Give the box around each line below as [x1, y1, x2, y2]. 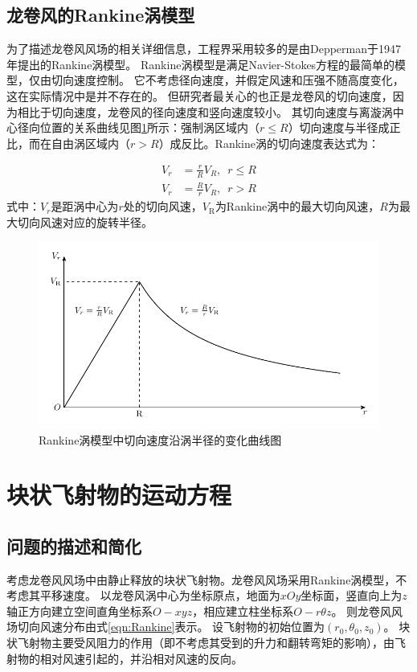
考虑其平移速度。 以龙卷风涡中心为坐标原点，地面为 [6, 587, 280, 604]
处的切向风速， [123, 198, 202, 215]
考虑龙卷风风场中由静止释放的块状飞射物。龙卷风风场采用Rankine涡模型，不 [6, 571, 407, 588]
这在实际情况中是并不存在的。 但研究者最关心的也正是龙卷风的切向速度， [6, 87, 393, 104]
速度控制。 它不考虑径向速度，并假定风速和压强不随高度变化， [73, 72, 404, 88]
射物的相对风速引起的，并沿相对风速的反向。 [6, 649, 243, 666]
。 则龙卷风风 [331, 602, 403, 619]
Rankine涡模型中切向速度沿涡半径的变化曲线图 [39, 431, 282, 448]
